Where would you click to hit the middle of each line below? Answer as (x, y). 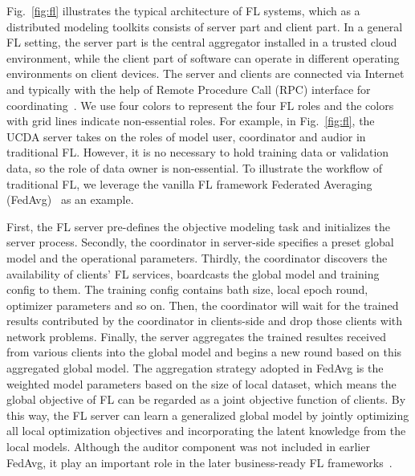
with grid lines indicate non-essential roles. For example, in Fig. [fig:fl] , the (191, 121)
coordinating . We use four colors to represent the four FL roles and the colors (200, 105)
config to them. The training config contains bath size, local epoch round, (187, 289)
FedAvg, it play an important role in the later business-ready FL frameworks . (199, 462)
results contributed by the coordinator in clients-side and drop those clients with (205, 321)
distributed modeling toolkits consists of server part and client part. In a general (205, 26)
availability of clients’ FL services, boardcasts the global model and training (193, 273)
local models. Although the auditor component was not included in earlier (188, 447)
